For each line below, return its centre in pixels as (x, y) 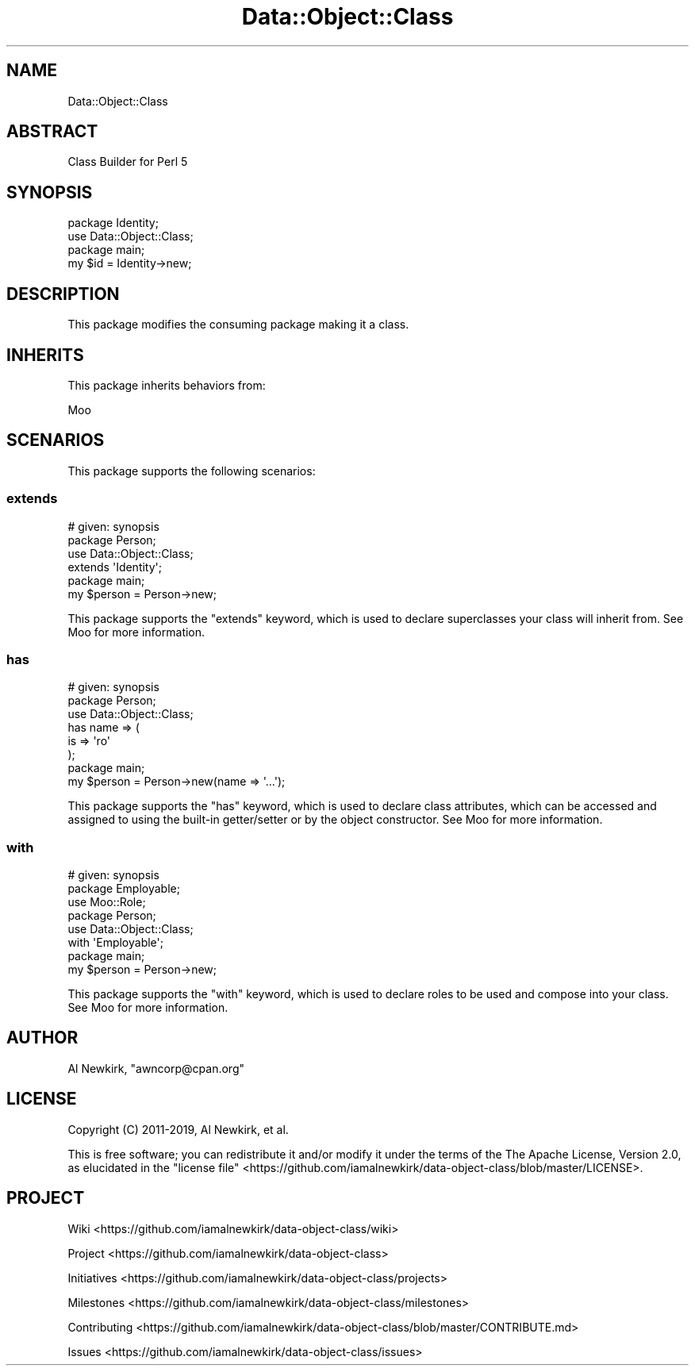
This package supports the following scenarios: (192, 471)
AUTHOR (42, 1038)
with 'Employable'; (115, 943)
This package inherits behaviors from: (167, 385)
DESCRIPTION (63, 294)
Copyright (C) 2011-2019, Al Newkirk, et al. (178, 1129)
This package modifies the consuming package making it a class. (238, 325)
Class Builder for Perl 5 (128, 162)
